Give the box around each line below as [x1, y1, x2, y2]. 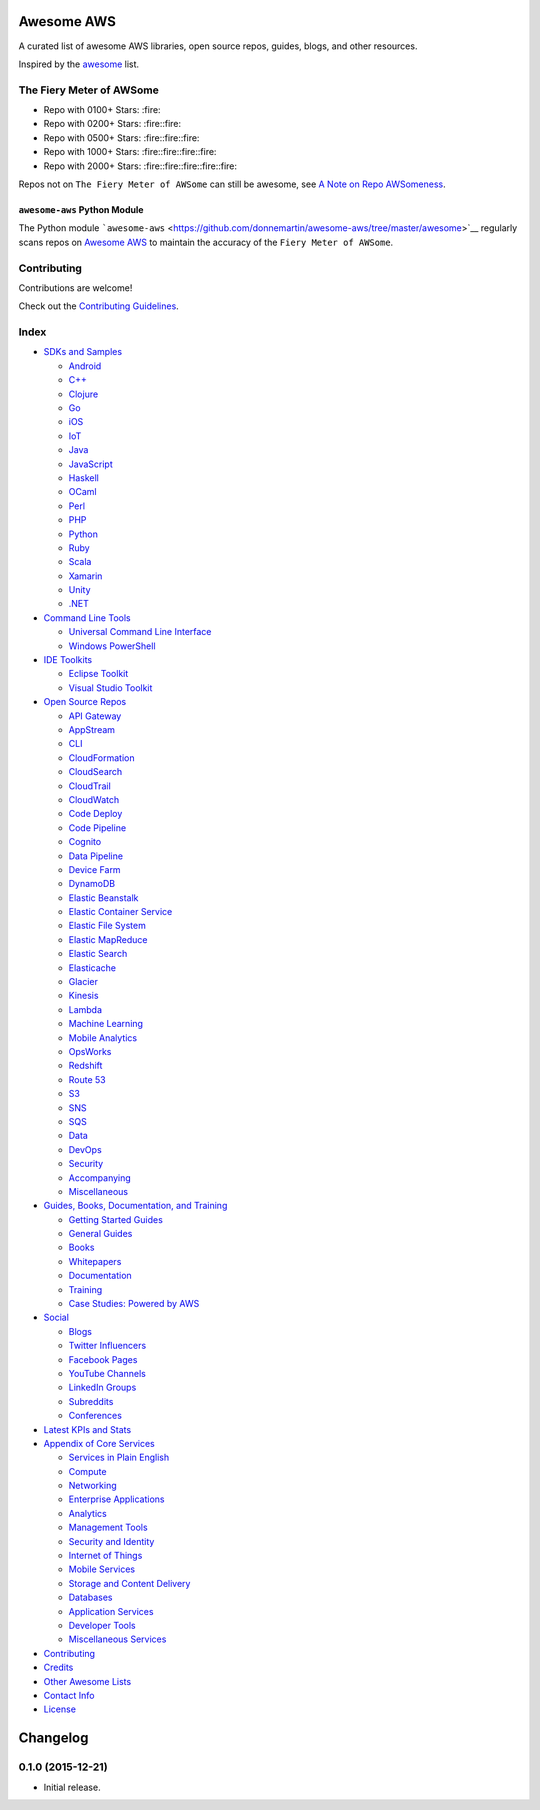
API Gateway [68, 710, 122, 722]
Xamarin [68, 570, 103, 582]
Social [43, 1311, 70, 1324]
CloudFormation [68, 751, 135, 764]
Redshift [68, 1060, 103, 1072]
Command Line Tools [43, 611, 131, 624]
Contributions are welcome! [18, 281, 133, 294]
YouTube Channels [68, 1367, 147, 1379]
